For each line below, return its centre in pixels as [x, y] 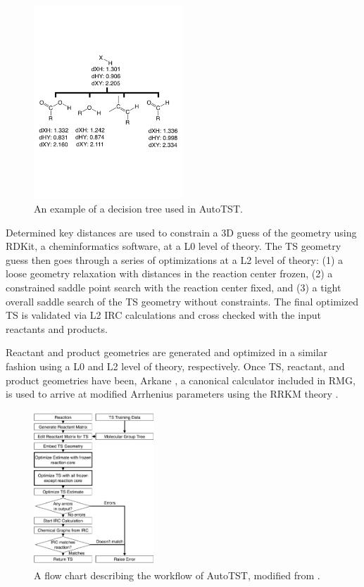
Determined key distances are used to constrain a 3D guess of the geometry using [181, 232]
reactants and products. [57, 328]
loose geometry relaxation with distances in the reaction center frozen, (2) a [169, 273]
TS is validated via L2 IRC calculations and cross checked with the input [163, 315]
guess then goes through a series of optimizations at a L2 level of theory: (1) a [175, 259]
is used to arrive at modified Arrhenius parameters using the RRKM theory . [172, 394]
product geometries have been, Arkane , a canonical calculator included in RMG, [181, 380]
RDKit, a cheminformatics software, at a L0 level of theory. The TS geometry [174, 246]
